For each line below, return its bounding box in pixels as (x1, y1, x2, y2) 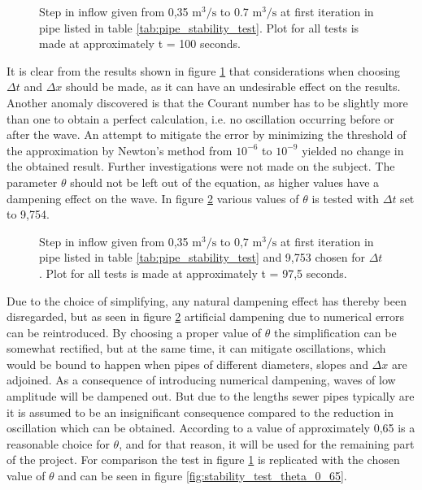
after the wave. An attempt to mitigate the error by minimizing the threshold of (7, 126, 407, 143)
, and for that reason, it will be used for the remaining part (119, 435, 415, 452)
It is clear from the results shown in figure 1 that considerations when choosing (7, 62, 401, 79)
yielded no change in (302, 141, 404, 158)
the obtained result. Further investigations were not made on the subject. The (7, 158, 395, 175)
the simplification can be (274, 323, 397, 340)
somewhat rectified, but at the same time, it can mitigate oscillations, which (7, 340, 386, 357)
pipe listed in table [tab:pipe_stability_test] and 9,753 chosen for (39, 249, 365, 266)
